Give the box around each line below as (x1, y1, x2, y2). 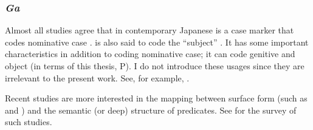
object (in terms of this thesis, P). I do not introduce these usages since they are (5, 60, 304, 72)
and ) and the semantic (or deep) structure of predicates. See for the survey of (5, 103, 297, 116)
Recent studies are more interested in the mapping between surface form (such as (5, 92, 308, 104)
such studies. (5, 115, 52, 128)
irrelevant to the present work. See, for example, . (5, 71, 190, 84)
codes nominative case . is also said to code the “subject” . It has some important (5, 35, 309, 48)
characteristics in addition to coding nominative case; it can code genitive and (5, 47, 295, 60)
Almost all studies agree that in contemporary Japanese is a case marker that (5, 24, 294, 36)
